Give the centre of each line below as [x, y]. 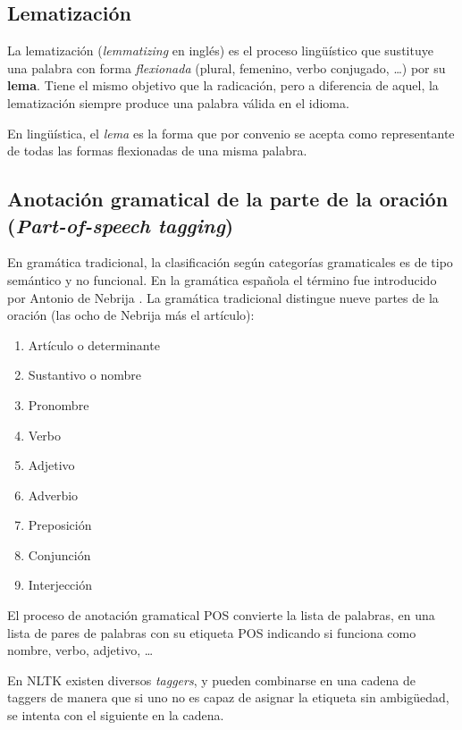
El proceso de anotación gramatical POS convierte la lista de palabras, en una [221, 615]
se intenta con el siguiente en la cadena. [116, 715]
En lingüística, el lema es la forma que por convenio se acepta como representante [231, 133]
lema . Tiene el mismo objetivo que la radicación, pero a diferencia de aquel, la [223, 85]
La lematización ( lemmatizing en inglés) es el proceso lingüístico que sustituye [220, 50]
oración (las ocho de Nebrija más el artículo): [131, 315]
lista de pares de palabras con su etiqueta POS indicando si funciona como [212, 632]
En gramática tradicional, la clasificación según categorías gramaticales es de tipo [230, 262]
